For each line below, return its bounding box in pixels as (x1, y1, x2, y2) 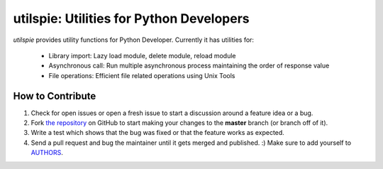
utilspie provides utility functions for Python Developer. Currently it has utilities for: (13, 36, 255, 44)
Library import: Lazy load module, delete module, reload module (48, 51, 237, 60)
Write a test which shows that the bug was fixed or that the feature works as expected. (30, 129, 285, 137)
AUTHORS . (30, 148, 63, 157)
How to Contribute (13, 89, 96, 102)
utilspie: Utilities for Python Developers (13, 11, 250, 26)
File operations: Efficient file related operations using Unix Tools (48, 71, 235, 80)
